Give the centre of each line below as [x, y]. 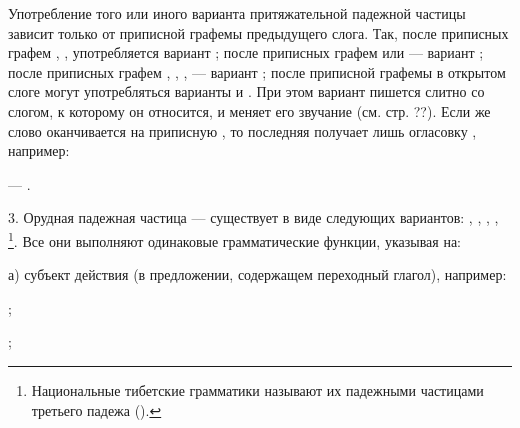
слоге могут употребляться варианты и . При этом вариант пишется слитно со [246, 91]
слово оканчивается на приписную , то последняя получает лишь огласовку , [242, 130]
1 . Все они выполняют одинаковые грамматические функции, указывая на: [234, 239]
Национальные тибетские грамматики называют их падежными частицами [257, 389]
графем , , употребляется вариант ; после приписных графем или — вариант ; [246, 52]
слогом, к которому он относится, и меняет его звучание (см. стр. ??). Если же [249, 110]
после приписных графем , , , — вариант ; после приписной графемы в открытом [257, 71]
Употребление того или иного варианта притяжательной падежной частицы [237, 13]
